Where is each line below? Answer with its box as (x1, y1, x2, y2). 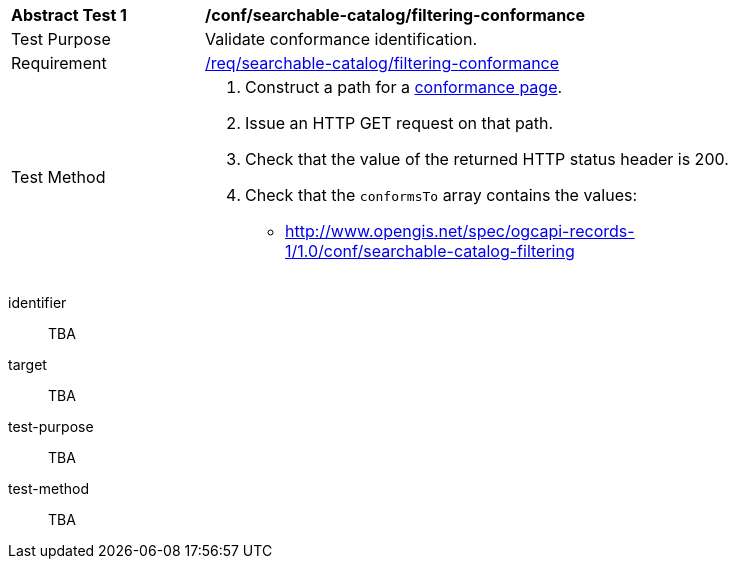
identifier (8, 294, 67, 311)
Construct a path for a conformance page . (245, 77, 563, 97)
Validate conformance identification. (205, 29, 477, 49)
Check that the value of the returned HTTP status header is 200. (245, 149, 729, 169)
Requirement (11, 53, 107, 73)
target (8, 356, 47, 373)
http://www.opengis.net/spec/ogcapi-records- (285, 221, 635, 241)
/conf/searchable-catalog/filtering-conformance (205, 5, 586, 25)
